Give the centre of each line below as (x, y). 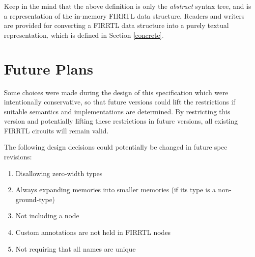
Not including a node (47, 216)
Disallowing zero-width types (59, 173)
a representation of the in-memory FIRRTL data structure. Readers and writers (124, 15)
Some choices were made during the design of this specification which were (116, 92)
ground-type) (35, 199)
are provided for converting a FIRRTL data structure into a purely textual (116, 25)
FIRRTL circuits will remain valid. (56, 130)
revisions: (18, 157)
